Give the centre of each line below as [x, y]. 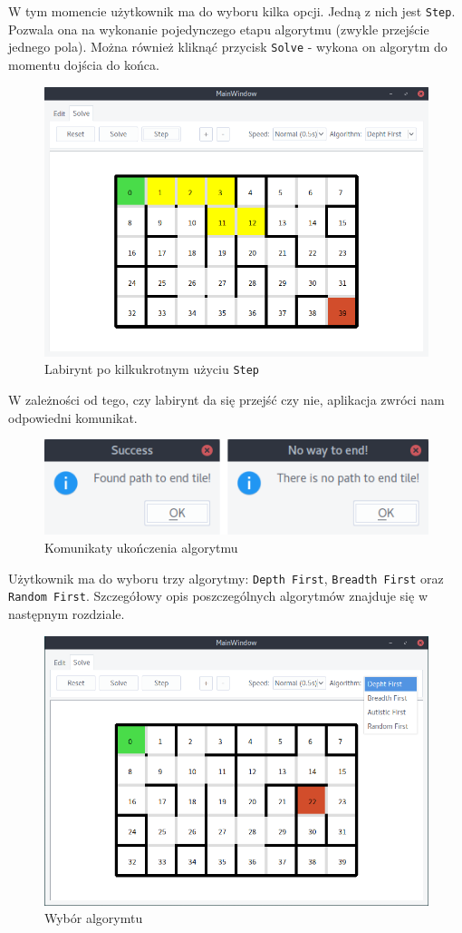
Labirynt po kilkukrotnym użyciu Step [152, 369]
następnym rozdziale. [67, 613]
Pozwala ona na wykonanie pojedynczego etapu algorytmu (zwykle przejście [219, 29]
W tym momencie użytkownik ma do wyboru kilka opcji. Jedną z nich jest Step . [232, 11]
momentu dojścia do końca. [84, 64]
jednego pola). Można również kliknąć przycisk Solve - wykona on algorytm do [228, 47]
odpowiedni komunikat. [73, 417]
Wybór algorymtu [94, 918]
